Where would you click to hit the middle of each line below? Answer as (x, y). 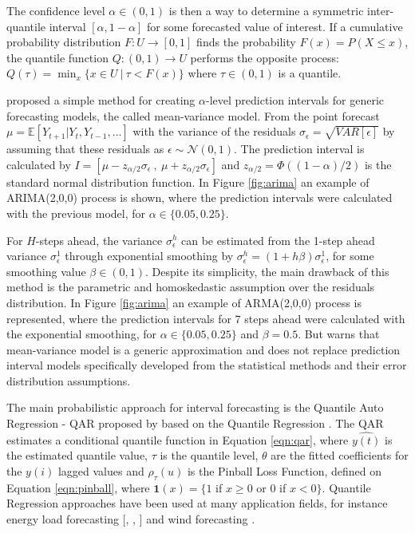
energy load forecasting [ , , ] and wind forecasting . (131, 519)
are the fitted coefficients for (340, 455)
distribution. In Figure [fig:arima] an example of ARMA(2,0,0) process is (184, 302)
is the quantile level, (209, 455)
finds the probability (246, 42)
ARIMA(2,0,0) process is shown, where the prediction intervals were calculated (200, 197)
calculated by (39, 164)
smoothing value (46, 271)
